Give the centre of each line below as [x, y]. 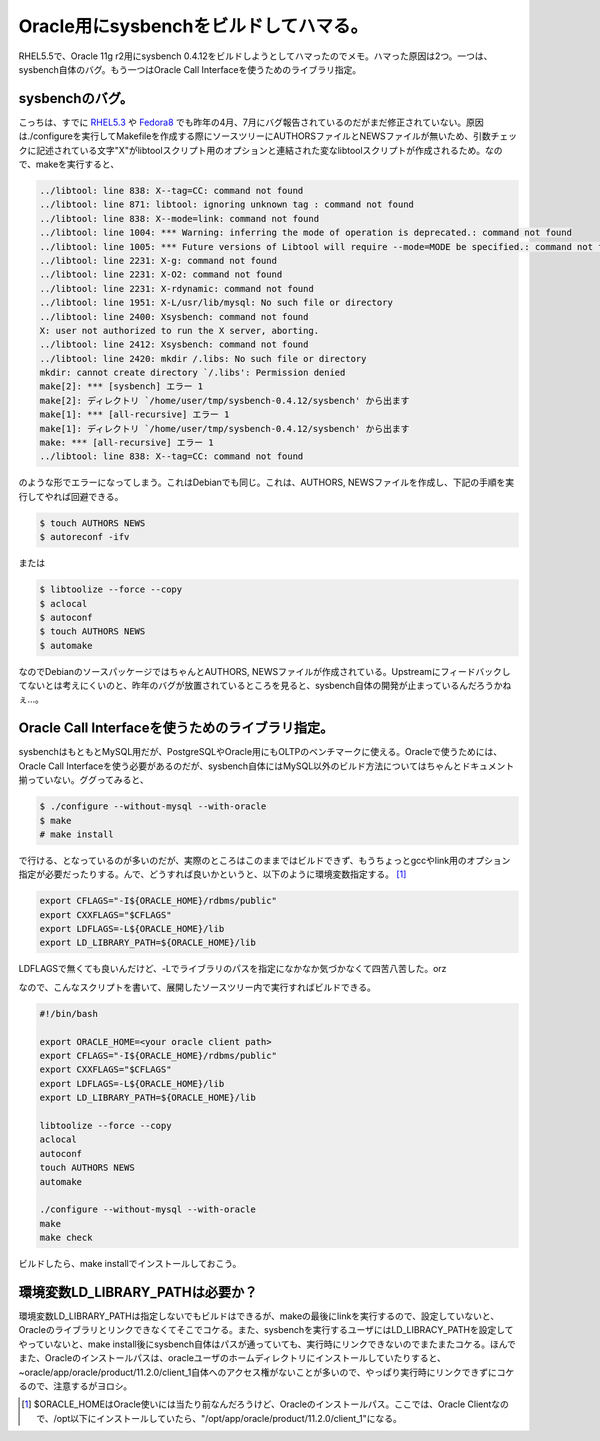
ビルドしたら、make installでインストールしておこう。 [130, 1264]
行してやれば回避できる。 [71, 496]
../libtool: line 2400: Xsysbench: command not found [174, 316]
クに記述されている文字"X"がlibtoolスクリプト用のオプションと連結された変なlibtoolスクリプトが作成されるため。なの [261, 150]
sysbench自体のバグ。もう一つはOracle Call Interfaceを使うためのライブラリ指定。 [190, 69]
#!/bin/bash [69, 1013]
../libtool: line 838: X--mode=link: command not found [179, 218]
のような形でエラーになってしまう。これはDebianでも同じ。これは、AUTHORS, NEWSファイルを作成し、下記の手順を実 [266, 482]
